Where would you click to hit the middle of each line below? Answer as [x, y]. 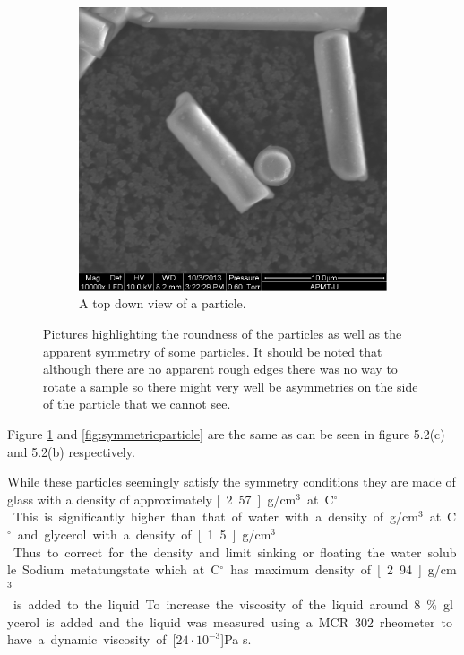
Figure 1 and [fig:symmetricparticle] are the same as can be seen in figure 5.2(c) [226, 433]
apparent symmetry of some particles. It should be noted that [213, 351]
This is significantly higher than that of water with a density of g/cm [215, 517]
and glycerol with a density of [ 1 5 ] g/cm [144, 534]
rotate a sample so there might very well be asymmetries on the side [231, 386]
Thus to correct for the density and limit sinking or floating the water [217, 552]
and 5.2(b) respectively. [71, 451]
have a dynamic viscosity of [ [92, 639]
